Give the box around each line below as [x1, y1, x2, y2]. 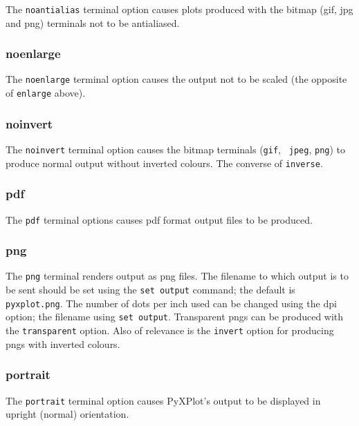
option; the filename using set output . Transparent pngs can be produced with [6, 309, 344, 324]
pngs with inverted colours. [6, 336, 120, 351]
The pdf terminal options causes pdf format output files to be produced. [6, 212, 313, 226]
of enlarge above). [6, 86, 86, 100]
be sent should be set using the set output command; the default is [6, 282, 295, 297]
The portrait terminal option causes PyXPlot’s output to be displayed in [6, 393, 321, 407]
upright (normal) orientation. [6, 407, 129, 421]
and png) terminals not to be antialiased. [6, 15, 180, 30]
